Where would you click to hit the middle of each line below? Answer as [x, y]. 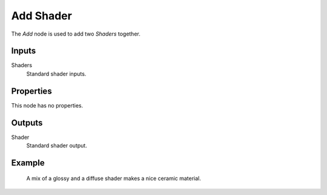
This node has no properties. [47, 105]
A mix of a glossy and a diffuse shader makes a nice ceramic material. [114, 179]
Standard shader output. [57, 145]
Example [28, 163]
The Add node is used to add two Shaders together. [76, 34]
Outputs [27, 123]
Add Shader [41, 16]
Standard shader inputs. [56, 74]
